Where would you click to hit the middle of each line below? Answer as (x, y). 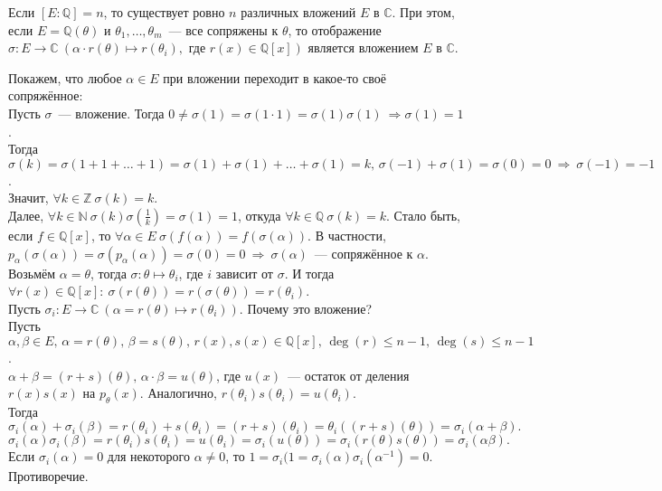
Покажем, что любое (65, 77)
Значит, (28, 198)
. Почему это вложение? (306, 308)
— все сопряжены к (223, 29)
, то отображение (335, 29)
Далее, (26, 215)
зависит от (244, 273)
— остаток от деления (349, 375)
